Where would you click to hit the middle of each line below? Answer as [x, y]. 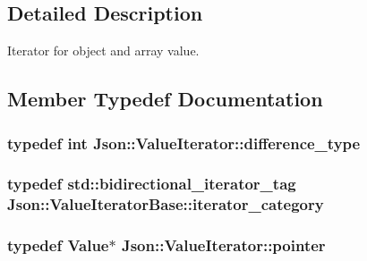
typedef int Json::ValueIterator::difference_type [184, 143]
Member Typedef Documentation [165, 99]
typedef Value [58, 245]
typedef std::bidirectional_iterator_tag [152, 184]
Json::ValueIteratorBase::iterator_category [166, 204]
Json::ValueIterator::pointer [223, 245]
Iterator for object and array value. [103, 51]
